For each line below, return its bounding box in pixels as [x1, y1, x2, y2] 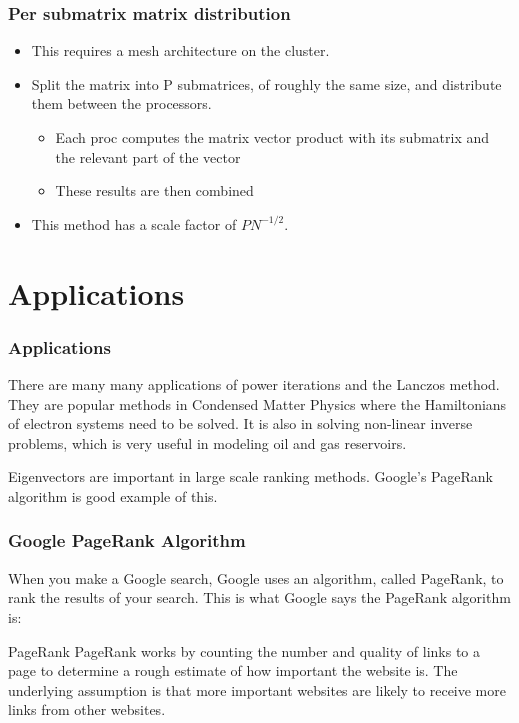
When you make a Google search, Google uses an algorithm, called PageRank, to [8, 567, 504, 588]
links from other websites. [8, 699, 166, 720]
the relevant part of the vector [55, 146, 241, 167]
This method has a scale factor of [31, 213, 237, 234]
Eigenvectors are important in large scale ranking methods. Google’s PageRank [8, 466, 493, 487]
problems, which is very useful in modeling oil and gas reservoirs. [8, 432, 407, 453]
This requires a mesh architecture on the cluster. [31, 40, 330, 61]
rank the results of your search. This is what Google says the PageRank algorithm [8, 587, 511, 608]
